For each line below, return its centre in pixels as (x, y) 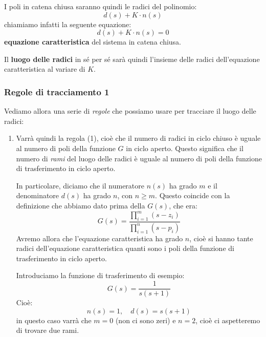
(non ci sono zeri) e (146, 320)
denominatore (38, 195)
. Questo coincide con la (193, 195)
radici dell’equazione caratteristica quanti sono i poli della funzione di (125, 248)
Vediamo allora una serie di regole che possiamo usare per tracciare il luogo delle (130, 111)
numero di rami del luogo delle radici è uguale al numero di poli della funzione (139, 158)
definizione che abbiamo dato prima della (81, 205)
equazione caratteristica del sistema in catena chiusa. (93, 42)
